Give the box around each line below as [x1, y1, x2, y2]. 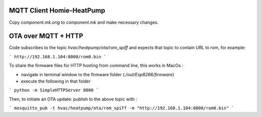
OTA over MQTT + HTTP [9, 32, 83, 40]
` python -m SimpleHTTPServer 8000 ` [9, 87, 99, 93]
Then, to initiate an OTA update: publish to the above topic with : [9, 96, 137, 102]
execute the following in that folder [21, 78, 91, 84]
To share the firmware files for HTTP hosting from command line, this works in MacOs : [9, 63, 184, 68]
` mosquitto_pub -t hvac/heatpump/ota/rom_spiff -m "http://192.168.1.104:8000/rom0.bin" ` [9, 105, 234, 111]
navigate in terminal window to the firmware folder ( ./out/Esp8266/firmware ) [21, 71, 175, 77]
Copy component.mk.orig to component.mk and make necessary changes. [9, 19, 159, 25]
